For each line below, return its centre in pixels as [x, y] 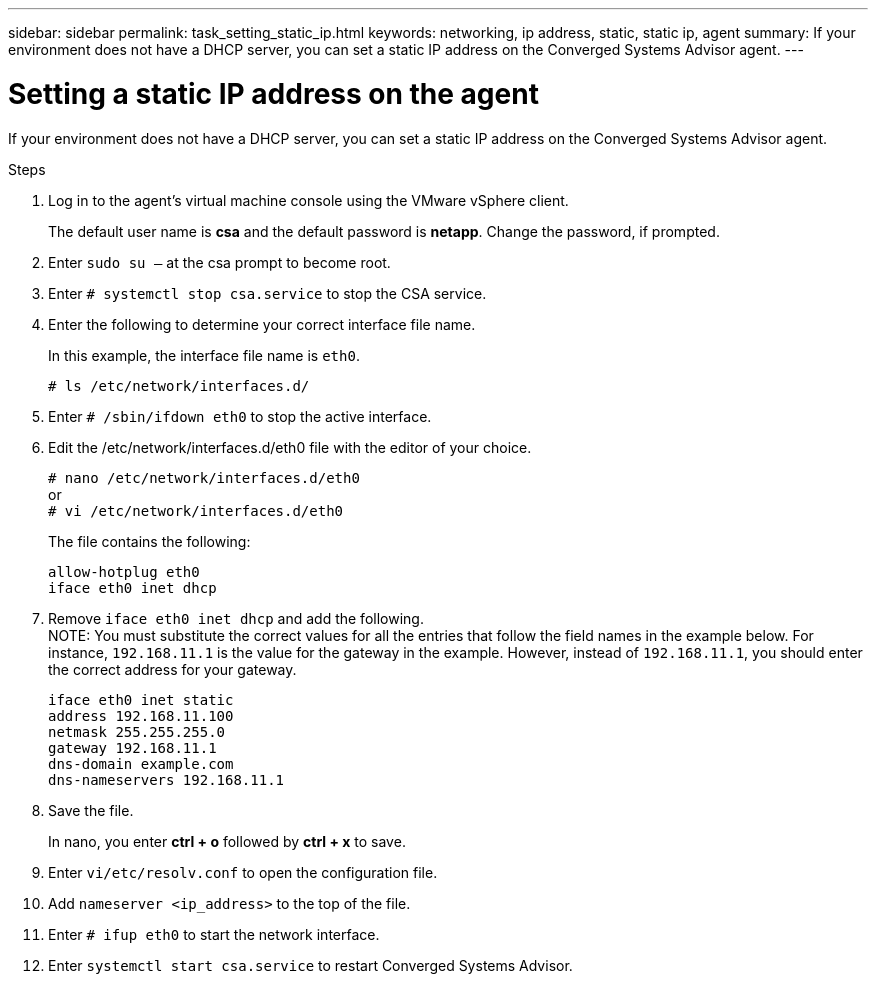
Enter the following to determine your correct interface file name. [262, 324]
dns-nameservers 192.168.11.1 [166, 779]
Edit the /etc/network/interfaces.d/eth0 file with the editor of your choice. [290, 447]
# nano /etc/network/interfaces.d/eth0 [204, 477]
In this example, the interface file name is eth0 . [204, 355]
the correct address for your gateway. [172, 669]
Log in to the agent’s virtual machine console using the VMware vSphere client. [308, 200]
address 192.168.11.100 [141, 715]
